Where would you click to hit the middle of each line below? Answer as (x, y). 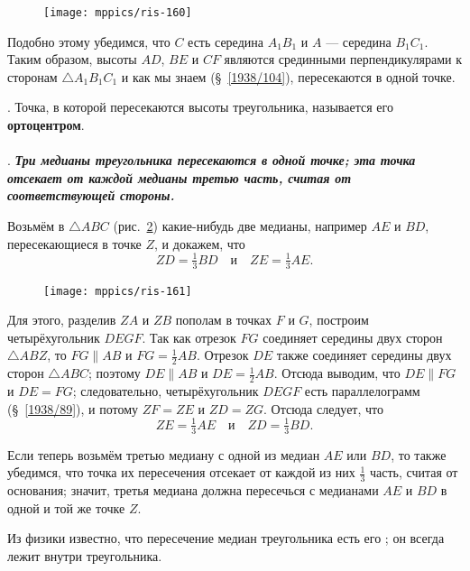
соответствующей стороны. (91, 195)
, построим (339, 320)
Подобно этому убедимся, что (89, 41)
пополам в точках (224, 320)
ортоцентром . (46, 125)
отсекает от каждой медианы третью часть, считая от (180, 177)
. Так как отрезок (189, 337)
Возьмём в (36, 226)
